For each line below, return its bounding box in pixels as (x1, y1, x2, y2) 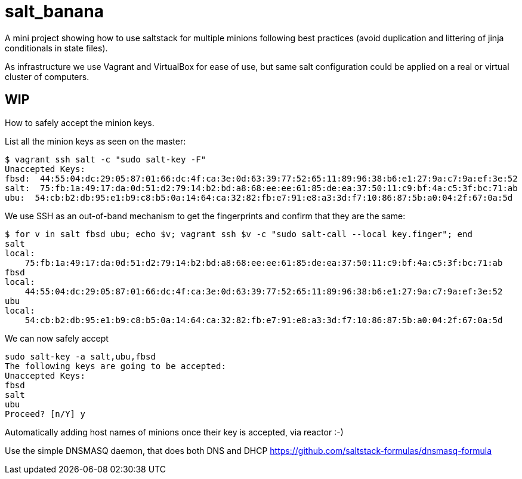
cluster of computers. (5, 71, 89, 82)
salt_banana (5, 1, 104, 22)
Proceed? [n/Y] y (5, 409, 85, 419)
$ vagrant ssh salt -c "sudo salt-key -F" (5, 154, 206, 164)
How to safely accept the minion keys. (5, 117, 155, 128)
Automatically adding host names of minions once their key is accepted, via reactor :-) (5, 426, 344, 437)
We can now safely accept (5, 333, 109, 343)
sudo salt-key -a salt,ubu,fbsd (5, 351, 156, 361)
